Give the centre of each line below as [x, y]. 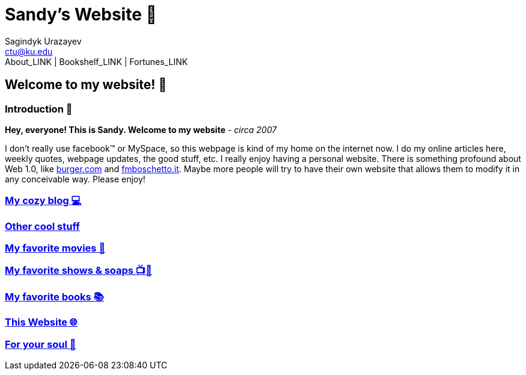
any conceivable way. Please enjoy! [75, 179]
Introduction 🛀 [39, 109]
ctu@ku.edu [29, 51]
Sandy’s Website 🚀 [81, 14]
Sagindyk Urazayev [43, 41]
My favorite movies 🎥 [55, 248]
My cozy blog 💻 [43, 201]
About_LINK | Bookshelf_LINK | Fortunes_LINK [96, 61]
